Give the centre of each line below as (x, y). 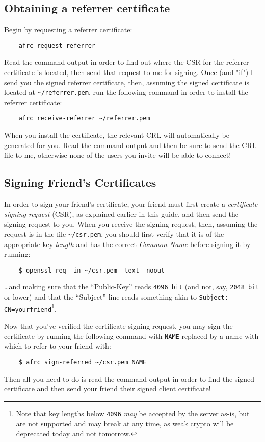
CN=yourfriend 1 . (30, 308)
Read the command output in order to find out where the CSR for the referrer (127, 62)
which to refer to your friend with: (58, 346)
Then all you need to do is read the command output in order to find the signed (129, 378)
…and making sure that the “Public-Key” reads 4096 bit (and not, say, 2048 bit (132, 287)
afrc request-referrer (57, 46)
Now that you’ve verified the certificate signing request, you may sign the (118, 326)
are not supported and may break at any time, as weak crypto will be (125, 423)
